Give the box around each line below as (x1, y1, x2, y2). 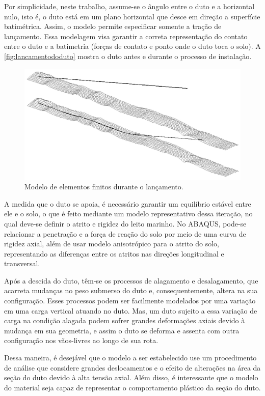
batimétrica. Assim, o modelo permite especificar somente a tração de (4, 21, 222, 32)
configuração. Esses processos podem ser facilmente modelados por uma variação (4, 295, 256, 306)
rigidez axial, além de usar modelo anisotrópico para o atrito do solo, (4, 238, 219, 249)
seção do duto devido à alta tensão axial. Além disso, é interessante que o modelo (4, 372, 258, 383)
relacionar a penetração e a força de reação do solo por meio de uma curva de (4, 228, 246, 239)
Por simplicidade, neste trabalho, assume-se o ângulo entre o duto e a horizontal (4, 1, 255, 11)
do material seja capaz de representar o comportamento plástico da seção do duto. (4, 382, 261, 392)
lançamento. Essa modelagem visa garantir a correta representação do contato (4, 31, 248, 41)
